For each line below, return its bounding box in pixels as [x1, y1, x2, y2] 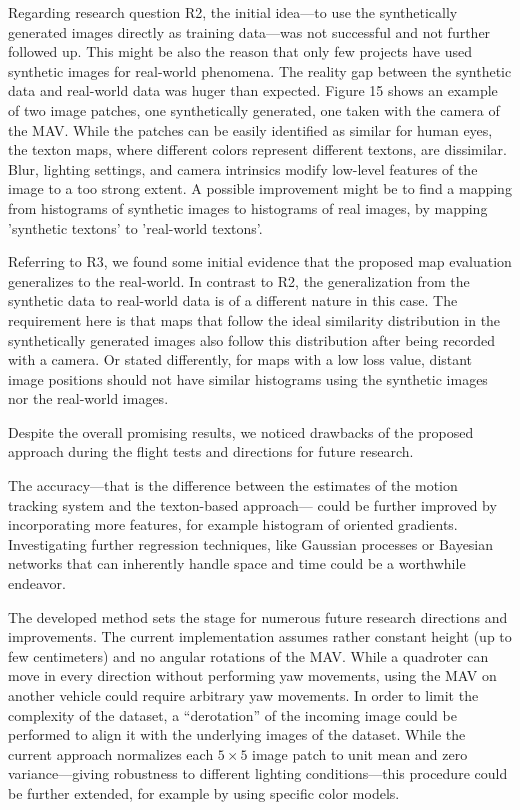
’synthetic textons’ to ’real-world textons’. [8, 217, 263, 238]
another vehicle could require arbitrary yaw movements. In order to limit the [8, 685, 479, 705]
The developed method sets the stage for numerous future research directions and [8, 606, 508, 627]
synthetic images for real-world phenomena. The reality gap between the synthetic [8, 60, 512, 81]
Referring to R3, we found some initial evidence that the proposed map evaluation [8, 251, 512, 272]
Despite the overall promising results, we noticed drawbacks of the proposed [8, 421, 474, 442]
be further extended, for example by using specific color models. [8, 782, 400, 803]
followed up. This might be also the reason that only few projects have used [8, 41, 473, 62]
